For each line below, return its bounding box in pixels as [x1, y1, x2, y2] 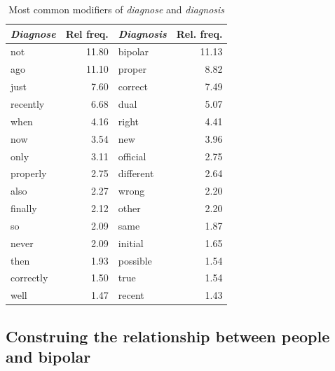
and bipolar [6, 346, 91, 367]
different [118, 166, 154, 181]
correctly [11, 270, 48, 285]
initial [118, 235, 144, 250]
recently [11, 96, 45, 111]
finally [11, 201, 37, 216]
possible [118, 253, 152, 267]
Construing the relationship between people [6, 325, 330, 346]
